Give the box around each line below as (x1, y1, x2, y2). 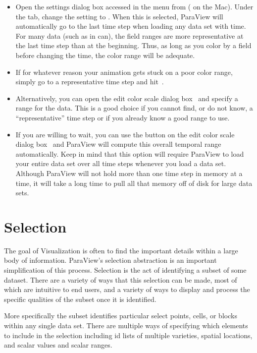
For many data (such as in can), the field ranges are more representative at (15, 30, 244, 41)
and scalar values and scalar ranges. (4, 340, 112, 350)
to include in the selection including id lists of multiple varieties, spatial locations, (4, 330, 253, 340)
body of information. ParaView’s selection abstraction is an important (4, 255, 217, 265)
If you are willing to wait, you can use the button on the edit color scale (15, 129, 235, 139)
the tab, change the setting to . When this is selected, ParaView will (15, 11, 223, 21)
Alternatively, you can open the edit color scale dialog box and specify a (15, 93, 238, 103)
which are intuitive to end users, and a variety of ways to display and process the (4, 284, 250, 294)
